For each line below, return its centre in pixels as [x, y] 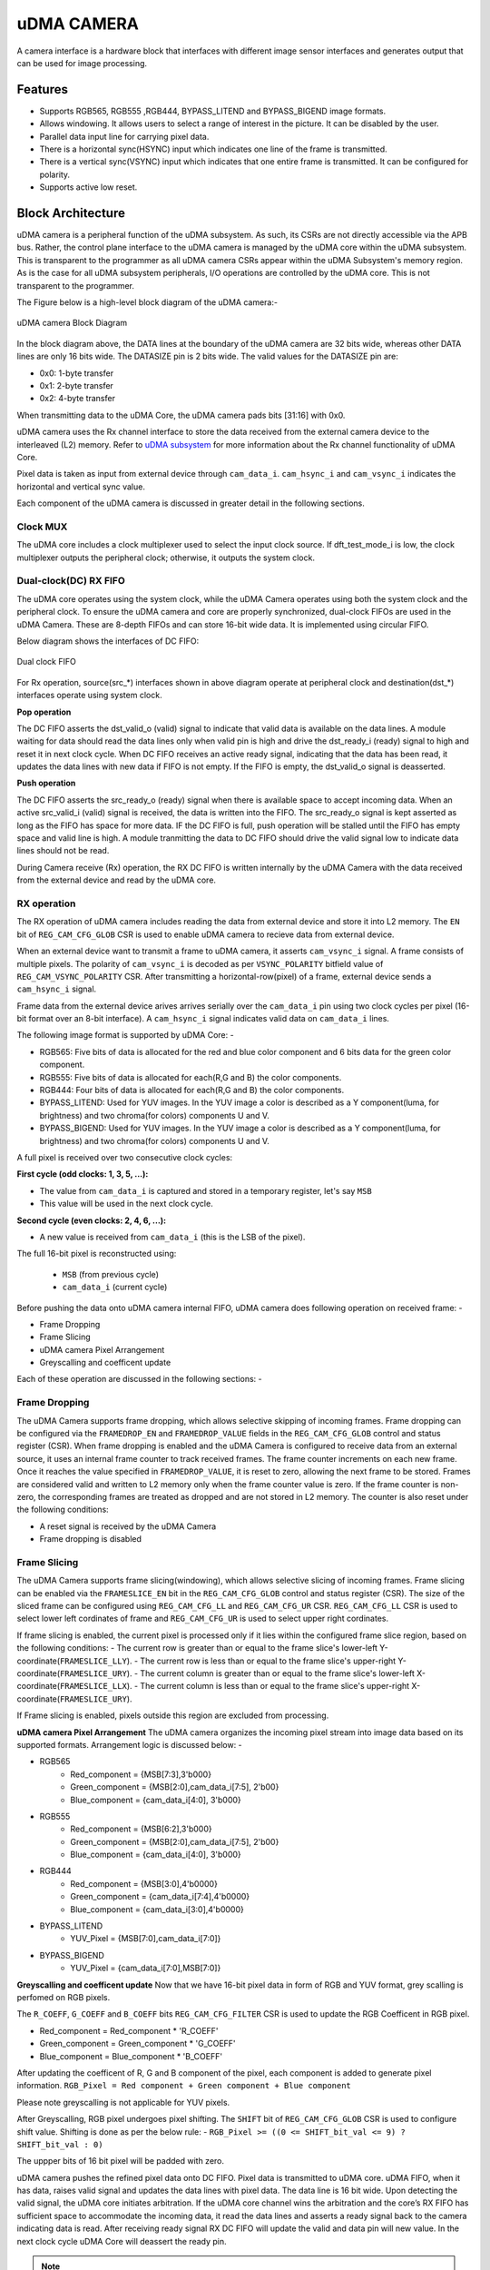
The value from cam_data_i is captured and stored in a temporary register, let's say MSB [206, 1190]
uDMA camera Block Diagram [72, 323]
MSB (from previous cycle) [110, 1274]
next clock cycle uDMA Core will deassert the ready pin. [122, 2241]
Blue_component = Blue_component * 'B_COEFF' [131, 2056]
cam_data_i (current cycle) [115, 1287]
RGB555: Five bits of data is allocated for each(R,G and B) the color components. [191, 1077]
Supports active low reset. [88, 187]
